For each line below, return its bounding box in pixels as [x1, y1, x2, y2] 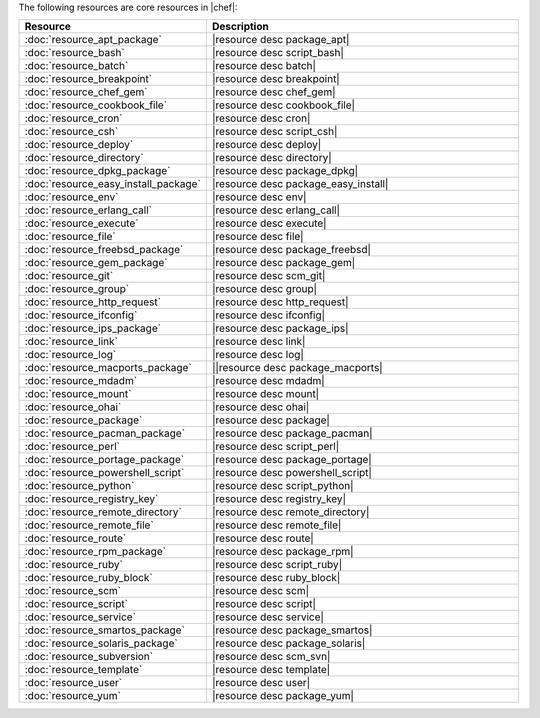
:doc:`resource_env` [24, 190, 119, 204]
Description [211, 20, 269, 34]
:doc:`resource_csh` [24, 125, 119, 139]
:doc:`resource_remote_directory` [24, 505, 182, 519]
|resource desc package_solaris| [211, 636, 366, 650]
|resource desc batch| [211, 59, 317, 73]
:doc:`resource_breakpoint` [24, 72, 153, 86]
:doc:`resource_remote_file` [24, 518, 154, 532]
